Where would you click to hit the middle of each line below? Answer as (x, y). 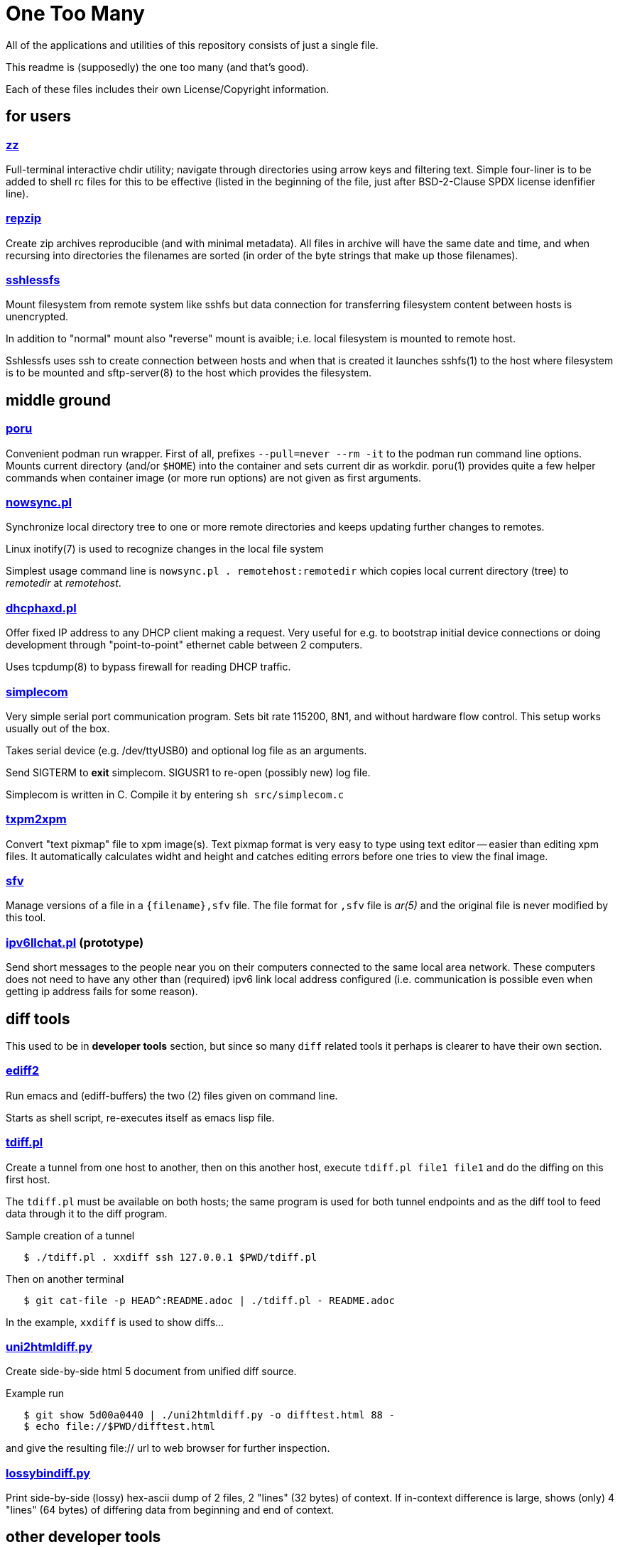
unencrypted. (37, 317)
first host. (28, 1179)
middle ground (59, 400)
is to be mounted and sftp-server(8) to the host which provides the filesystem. (189, 373)
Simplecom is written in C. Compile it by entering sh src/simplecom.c (175, 794)
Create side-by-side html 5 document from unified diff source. (151, 1372)
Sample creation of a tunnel (70, 1235)
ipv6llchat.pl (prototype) (75, 942)
